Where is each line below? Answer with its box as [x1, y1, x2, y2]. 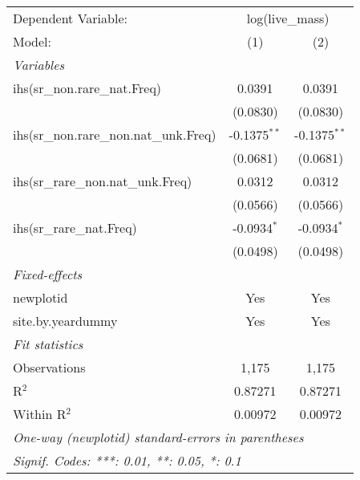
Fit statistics [13, 335, 83, 353]
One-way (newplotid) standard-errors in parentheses [13, 428, 304, 446]
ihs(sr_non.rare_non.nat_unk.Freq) [13, 125, 216, 144]
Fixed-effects [13, 265, 83, 283]
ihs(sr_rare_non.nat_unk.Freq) [13, 172, 192, 190]
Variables [13, 55, 65, 74]
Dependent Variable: [13, 9, 127, 27]
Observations [13, 358, 86, 376]
